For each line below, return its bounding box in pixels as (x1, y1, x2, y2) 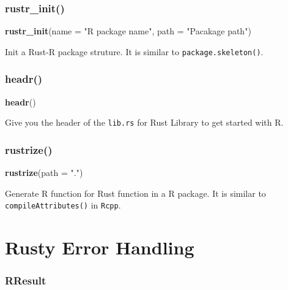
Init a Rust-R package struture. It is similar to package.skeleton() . (5, 45, 264, 58)
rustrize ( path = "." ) (5, 166, 83, 179)
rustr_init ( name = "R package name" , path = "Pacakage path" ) (5, 25, 251, 37)
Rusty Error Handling (5, 235, 194, 260)
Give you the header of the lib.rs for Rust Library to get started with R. (5, 116, 284, 129)
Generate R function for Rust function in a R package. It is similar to (5, 186, 266, 199)
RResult (5, 273, 46, 288)
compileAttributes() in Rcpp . (5, 199, 121, 212)
